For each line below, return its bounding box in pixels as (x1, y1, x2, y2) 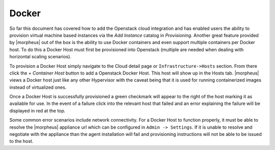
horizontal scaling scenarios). (9, 54, 71, 60)
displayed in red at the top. (9, 107, 66, 114)
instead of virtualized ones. (9, 84, 67, 90)
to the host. (9, 138, 34, 144)
